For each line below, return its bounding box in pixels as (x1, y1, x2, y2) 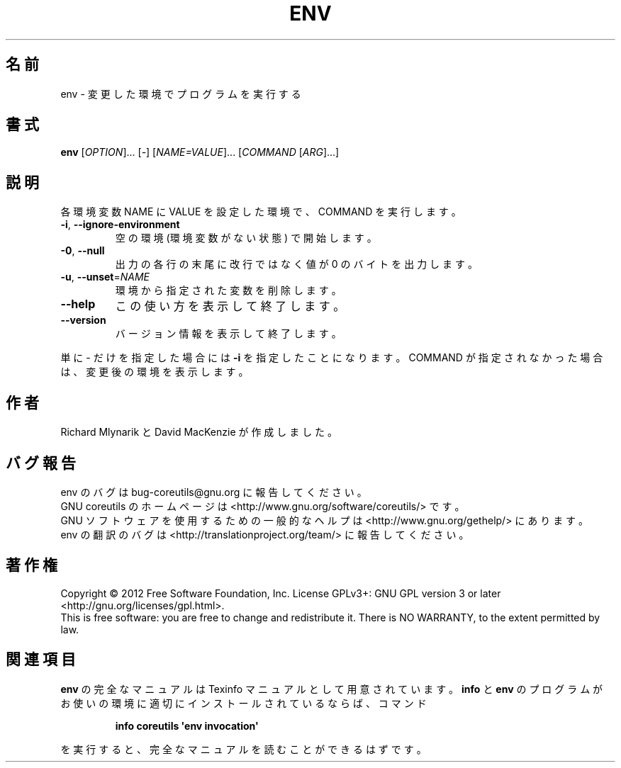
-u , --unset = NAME (60, 271, 150, 283)
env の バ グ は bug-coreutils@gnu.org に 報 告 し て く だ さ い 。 (60, 485, 367, 498)
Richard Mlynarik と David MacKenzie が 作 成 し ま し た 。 (60, 426, 338, 439)
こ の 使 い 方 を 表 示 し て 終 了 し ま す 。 (115, 299, 345, 314)
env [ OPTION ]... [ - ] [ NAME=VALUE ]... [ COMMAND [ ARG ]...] (60, 146, 340, 159)
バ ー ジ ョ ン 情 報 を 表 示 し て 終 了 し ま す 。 (115, 327, 342, 340)
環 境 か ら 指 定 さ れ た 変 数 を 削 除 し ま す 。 (115, 284, 342, 297)
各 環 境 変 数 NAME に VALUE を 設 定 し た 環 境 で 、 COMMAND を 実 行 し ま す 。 (60, 205, 461, 218)
